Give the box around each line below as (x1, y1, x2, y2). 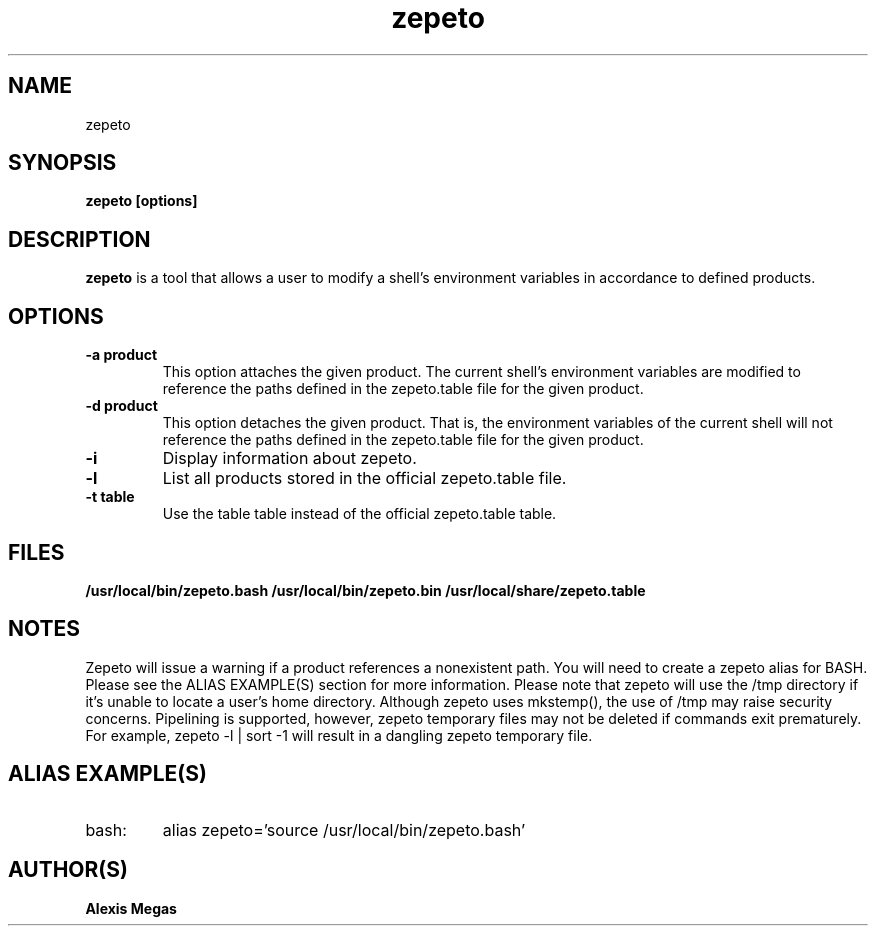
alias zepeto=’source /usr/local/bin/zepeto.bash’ (162, 819, 526, 840)
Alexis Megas (85, 899, 177, 917)
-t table (85, 488, 135, 506)
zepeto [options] (85, 192, 198, 210)
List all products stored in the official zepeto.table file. (162, 468, 567, 489)
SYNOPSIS (8, 150, 117, 176)
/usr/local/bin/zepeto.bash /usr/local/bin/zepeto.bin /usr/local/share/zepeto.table (85, 581, 646, 599)
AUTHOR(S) (8, 857, 128, 883)
